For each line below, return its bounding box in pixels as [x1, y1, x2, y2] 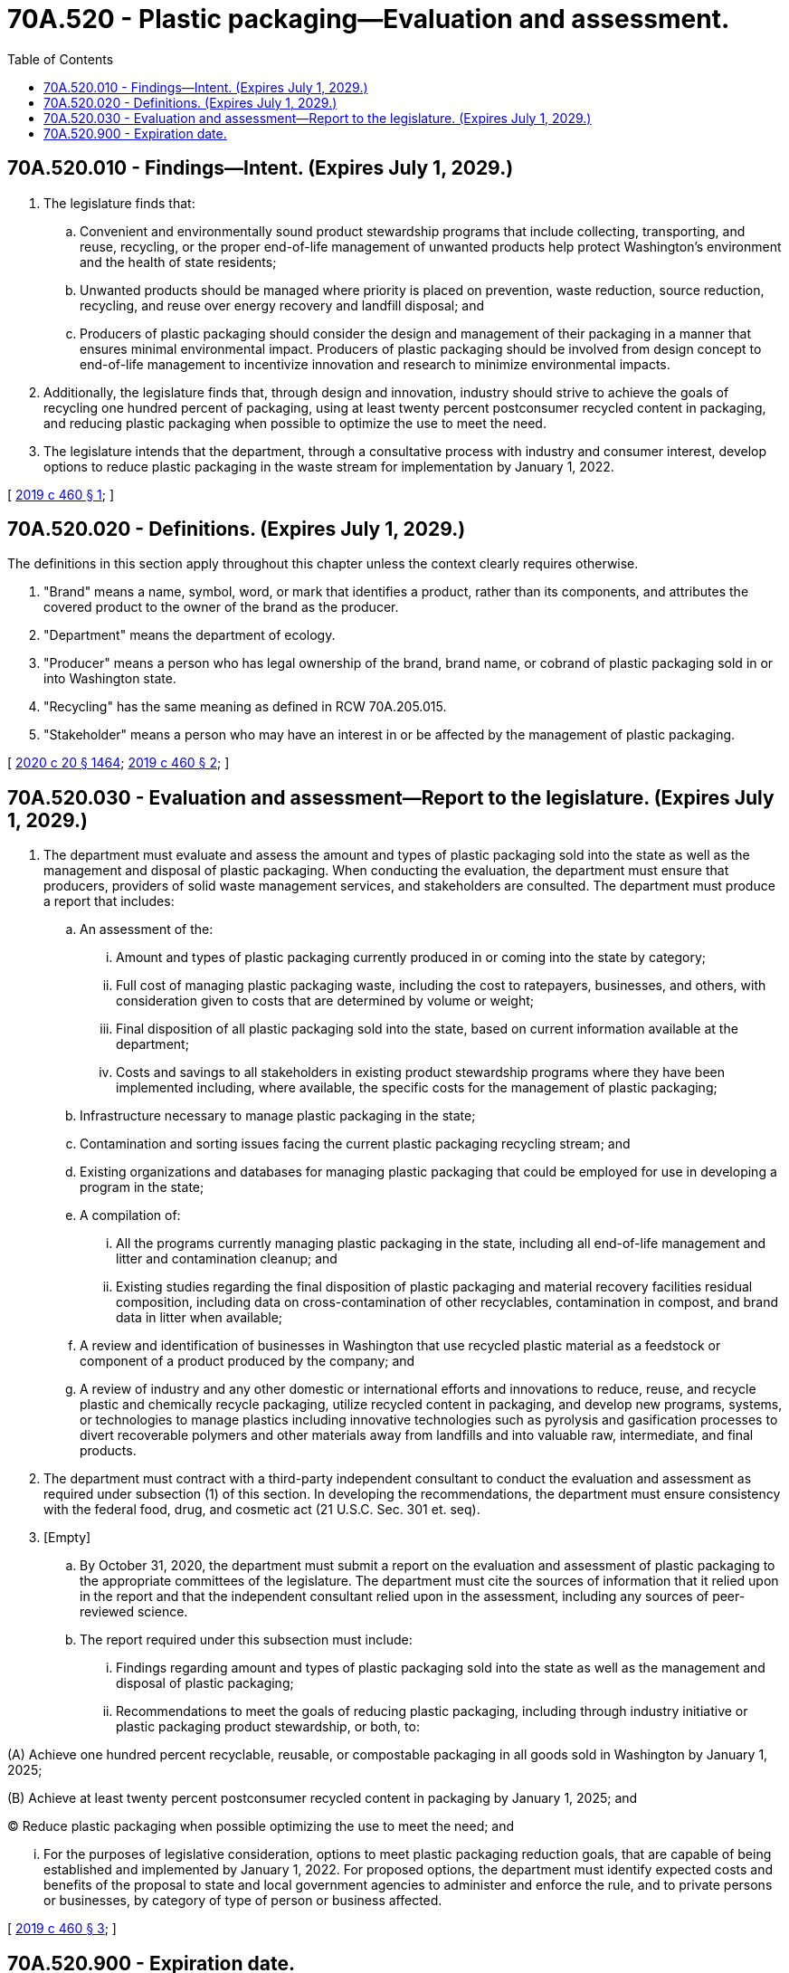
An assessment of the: [80, 921, 214, 938]
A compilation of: [80, 1207, 181, 1224]
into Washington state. [43, 671, 176, 687]
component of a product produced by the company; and [80, 1353, 415, 1369]
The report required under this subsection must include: [80, 1632, 413, 1648]
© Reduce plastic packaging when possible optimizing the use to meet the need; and [7, 1818, 515, 1835]
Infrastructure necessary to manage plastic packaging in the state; [80, 1108, 476, 1124]
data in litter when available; [116, 1310, 283, 1326]
